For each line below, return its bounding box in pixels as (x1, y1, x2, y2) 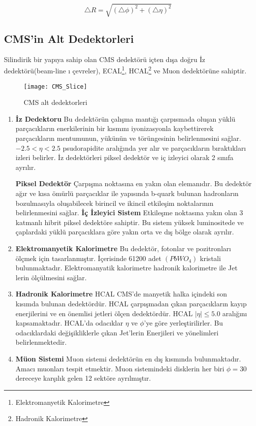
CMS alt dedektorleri (24, 97, 88, 107)
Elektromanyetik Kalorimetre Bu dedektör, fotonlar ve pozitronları (15, 243, 231, 253)
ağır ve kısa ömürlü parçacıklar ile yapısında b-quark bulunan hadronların (15, 188, 239, 198)
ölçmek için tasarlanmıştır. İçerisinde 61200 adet (15, 253, 161, 263)
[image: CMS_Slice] (24, 83, 87, 90)
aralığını (222, 308, 247, 318)
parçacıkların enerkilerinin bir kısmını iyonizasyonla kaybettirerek (15, 123, 214, 133)
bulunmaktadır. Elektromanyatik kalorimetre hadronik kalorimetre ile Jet (15, 262, 238, 273)
